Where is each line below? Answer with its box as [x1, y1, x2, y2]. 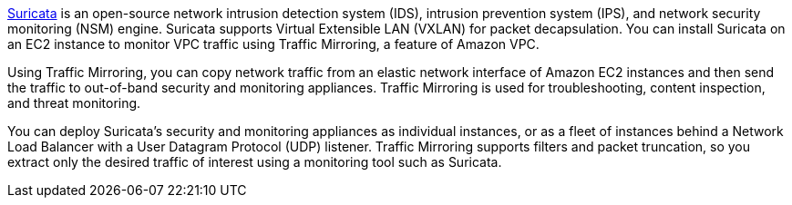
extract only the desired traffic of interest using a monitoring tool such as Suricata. [7, 154, 502, 170]
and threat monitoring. [7, 95, 141, 111]
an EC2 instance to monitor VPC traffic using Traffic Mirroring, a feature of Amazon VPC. [7, 36, 540, 52]
